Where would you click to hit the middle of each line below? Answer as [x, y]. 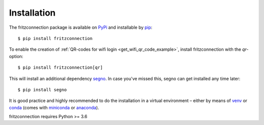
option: [16, 56]
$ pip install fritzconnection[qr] [60, 68]
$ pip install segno [42, 90]
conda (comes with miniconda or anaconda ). [54, 107]
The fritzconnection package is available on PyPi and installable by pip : [81, 27]
